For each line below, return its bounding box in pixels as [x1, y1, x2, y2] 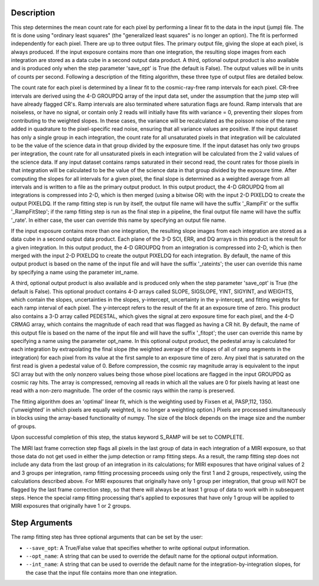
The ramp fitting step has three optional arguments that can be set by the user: [11, 533, 203, 540]
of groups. [11, 423, 37, 430]
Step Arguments [11, 518, 73, 528]
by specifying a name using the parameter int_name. [11, 268, 139, 276]
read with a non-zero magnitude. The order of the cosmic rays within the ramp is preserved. [11, 387, 236, 394]
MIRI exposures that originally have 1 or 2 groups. [11, 503, 131, 510]
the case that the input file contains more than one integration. [25, 569, 178, 576]
